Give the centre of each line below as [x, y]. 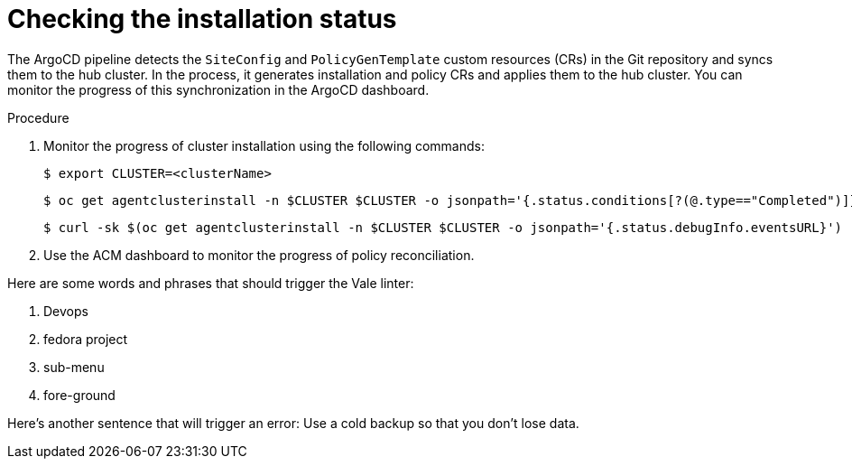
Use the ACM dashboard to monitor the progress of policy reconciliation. [259, 255]
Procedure [38, 117]
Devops [66, 311]
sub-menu [74, 367]
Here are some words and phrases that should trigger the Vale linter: [211, 283]
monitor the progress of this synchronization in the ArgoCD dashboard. [218, 89]
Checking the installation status [202, 19]
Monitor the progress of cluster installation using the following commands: [264, 145]
